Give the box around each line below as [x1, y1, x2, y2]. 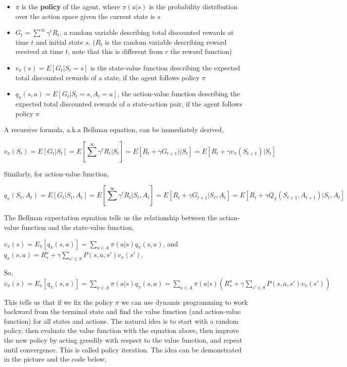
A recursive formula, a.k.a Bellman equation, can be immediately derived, [4, 124, 224, 135]
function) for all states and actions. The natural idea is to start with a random [4, 315, 239, 326]
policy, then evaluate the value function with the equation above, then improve [4, 325, 239, 335]
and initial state [36, 36, 83, 47]
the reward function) [170, 46, 232, 56]
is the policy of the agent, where [21, 1, 120, 11]
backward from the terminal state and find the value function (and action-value [4, 306, 241, 316]
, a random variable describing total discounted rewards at [59, 27, 234, 37]
